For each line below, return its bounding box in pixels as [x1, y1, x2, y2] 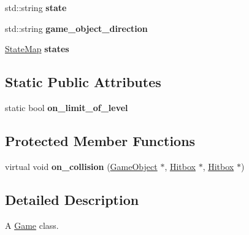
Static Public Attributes [5, 72, 161, 91]
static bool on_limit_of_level [5, 101, 128, 114]
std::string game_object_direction [5, 21, 148, 34]
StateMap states [5, 42, 69, 55]
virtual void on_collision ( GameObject [5, 160, 158, 172]
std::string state [5, 1, 67, 13]
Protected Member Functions [5, 131, 196, 150]
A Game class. [5, 218, 59, 231]
